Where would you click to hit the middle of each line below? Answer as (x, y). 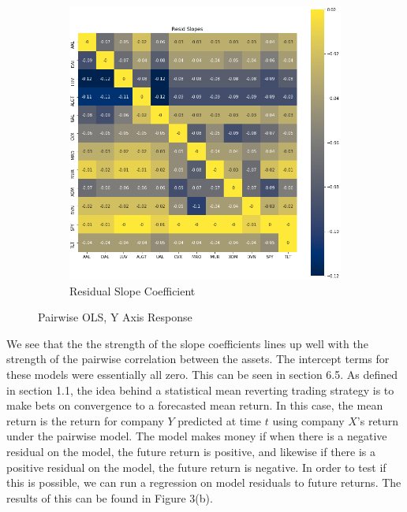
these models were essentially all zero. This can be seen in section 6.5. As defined (202, 375)
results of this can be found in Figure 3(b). (110, 497)
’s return (378, 420)
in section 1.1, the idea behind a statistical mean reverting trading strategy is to (200, 390)
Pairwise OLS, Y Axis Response (115, 317)
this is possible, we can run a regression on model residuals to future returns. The (204, 482)
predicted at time (220, 420)
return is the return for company (85, 420)
